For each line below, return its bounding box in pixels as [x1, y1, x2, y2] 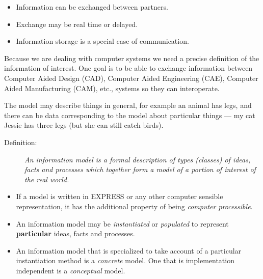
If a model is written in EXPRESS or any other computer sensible [16, 191, 223, 202]
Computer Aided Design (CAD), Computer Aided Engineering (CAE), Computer [4, 72, 258, 83]
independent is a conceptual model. [16, 265, 125, 275]
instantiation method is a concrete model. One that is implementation [16, 255, 234, 266]
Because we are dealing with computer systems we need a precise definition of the [4, 52, 259, 63]
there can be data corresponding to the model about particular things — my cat [4, 109, 255, 120]
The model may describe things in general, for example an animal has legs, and [4, 100, 252, 110]
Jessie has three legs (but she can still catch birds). [4, 120, 164, 130]
